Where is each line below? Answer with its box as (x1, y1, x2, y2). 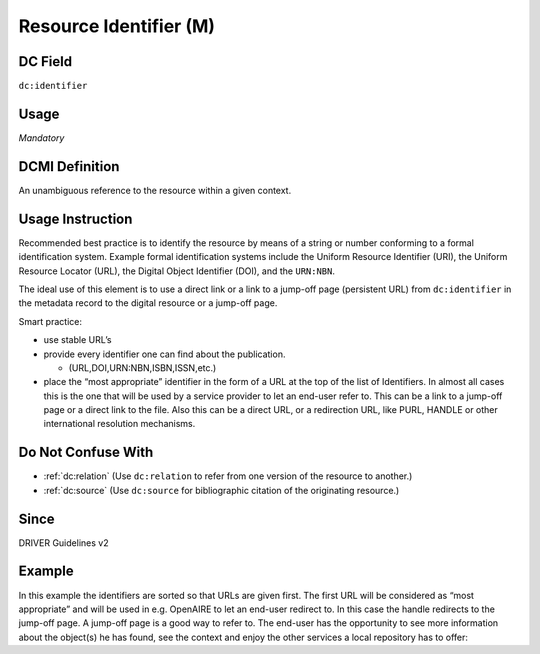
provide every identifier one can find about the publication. (43, 348, 286, 360)
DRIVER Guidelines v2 (18, 536, 109, 549)
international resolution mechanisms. (43, 418, 196, 430)
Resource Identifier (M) (18, 15, 215, 37)
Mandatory (18, 131, 65, 144)
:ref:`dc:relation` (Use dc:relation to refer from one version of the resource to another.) (43, 470, 413, 482)
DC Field (18, 53, 73, 70)
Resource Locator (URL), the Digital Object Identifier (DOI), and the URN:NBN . (18, 265, 335, 277)
